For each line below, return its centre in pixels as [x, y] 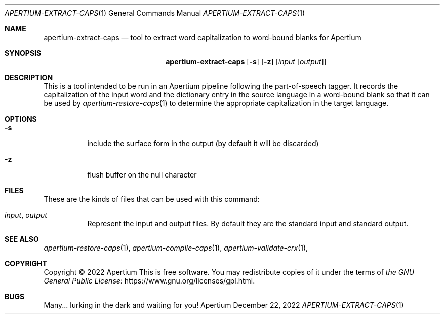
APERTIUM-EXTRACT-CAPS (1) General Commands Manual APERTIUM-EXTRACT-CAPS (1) [155, 13]
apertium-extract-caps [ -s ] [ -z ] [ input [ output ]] [246, 62]
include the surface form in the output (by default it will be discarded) [203, 143]
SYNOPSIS [23, 53]
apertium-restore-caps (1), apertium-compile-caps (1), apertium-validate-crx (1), [176, 248]
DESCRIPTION [29, 77]
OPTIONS [21, 119]
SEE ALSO [22, 239]
